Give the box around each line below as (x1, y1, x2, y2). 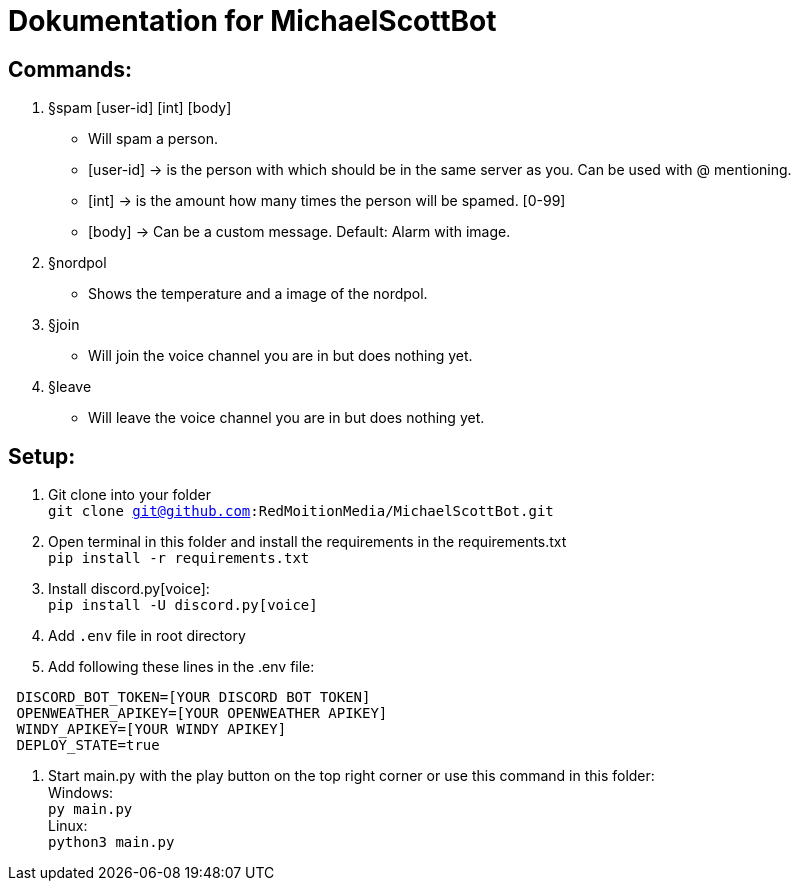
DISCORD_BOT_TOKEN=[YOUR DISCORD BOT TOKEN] (16, 689, 371, 706)
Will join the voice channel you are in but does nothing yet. (88, 347, 473, 365)
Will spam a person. (88, 130, 218, 148)
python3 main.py (48, 834, 175, 851)
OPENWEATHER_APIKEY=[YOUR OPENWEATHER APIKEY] (16, 705, 388, 722)
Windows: (48, 784, 114, 802)
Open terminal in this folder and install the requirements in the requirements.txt (48, 533, 567, 551)
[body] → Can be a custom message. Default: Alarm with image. (88, 223, 511, 241)
